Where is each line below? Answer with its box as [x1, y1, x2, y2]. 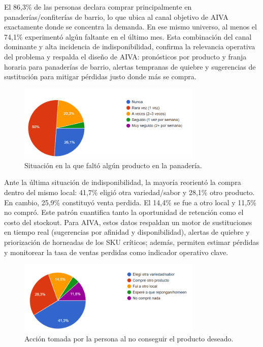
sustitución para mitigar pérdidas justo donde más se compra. [4, 71, 196, 82]
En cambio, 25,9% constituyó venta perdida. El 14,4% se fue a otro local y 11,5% [4, 197, 256, 207]
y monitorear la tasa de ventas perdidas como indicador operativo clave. [4, 246, 228, 257]
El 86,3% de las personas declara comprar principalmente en [4, 2, 192, 12]
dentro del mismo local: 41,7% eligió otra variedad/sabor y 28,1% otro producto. [4, 187, 255, 198]
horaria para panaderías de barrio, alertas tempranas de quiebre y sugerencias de [4, 61, 256, 72]
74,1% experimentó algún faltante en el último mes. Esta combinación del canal [4, 31, 252, 42]
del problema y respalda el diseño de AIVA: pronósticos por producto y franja [4, 51, 247, 61]
